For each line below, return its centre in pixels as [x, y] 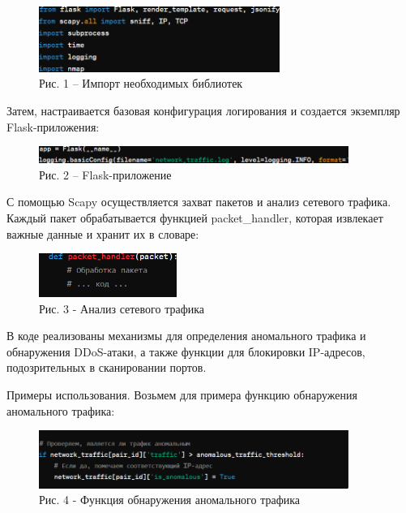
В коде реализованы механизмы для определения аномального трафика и [186, 336]
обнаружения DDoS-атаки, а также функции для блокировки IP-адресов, [186, 351]
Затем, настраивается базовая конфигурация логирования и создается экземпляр [203, 110]
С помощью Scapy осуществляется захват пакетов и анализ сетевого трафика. [199, 202]
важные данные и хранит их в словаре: [103, 233]
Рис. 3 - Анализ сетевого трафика [122, 308]
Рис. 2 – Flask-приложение [105, 174]
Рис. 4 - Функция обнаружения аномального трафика [170, 500]
